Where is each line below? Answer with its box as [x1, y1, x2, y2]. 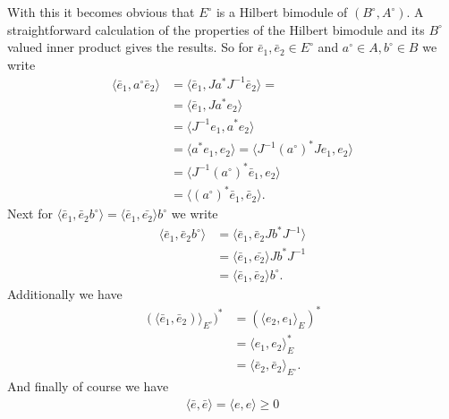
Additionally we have [7, 284, 123, 303]
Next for [7, 204, 53, 223]
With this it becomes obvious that [7, 3, 195, 21]
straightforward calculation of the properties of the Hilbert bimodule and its [7, 20, 425, 38]
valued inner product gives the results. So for [7, 38, 254, 56]
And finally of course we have [7, 377, 169, 396]
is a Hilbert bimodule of [216, 3, 348, 21]
